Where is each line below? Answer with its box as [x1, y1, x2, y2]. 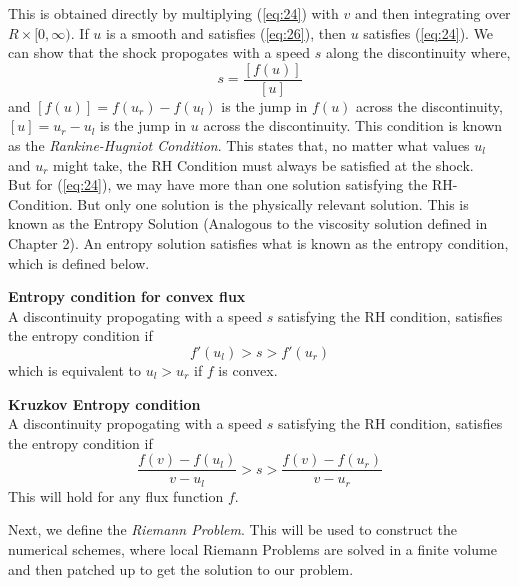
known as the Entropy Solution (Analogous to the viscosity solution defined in [8, 213, 488, 234]
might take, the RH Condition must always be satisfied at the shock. [53, 154, 474, 175]
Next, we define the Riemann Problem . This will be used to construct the [8, 519, 458, 540]
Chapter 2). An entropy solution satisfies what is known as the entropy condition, [8, 233, 509, 253]
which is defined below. [8, 252, 150, 273]
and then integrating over [354, 3, 511, 23]
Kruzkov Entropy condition [8, 393, 201, 414]
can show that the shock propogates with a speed [8, 42, 311, 63]
